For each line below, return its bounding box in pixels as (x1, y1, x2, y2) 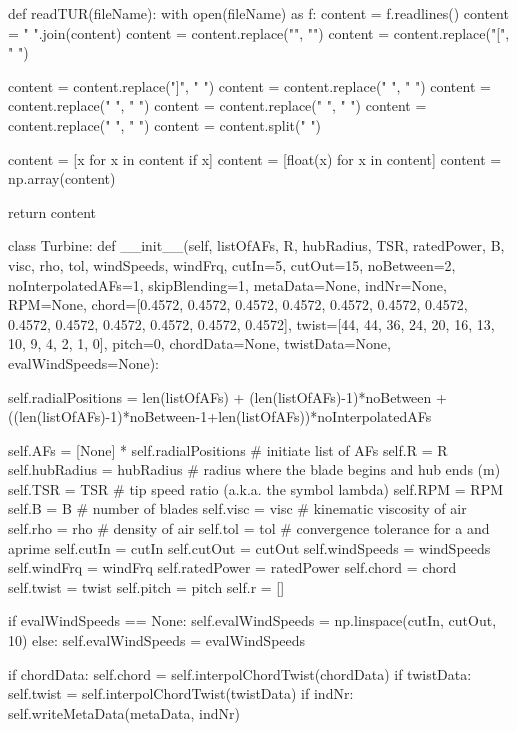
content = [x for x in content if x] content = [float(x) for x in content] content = (8, 148, 502, 169)
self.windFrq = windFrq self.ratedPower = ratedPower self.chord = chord (8, 557, 457, 578)
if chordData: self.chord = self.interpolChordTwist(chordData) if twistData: (8, 663, 472, 684)
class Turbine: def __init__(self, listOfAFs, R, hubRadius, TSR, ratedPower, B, (8, 235, 505, 256)
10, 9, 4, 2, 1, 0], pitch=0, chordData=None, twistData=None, (8, 333, 391, 354)
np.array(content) (8, 168, 116, 189)
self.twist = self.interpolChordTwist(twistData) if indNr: (8, 683, 354, 704)
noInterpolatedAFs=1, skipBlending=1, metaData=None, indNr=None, (8, 274, 447, 295)
